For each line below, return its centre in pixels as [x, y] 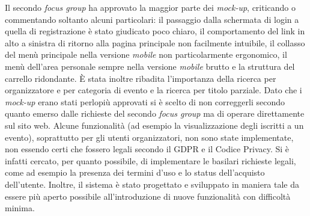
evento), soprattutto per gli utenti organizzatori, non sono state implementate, [149, 137]
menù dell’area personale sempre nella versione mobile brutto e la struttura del [150, 66]
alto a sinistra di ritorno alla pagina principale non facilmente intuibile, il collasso [155, 42]
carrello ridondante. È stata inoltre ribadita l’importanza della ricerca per [141, 78]
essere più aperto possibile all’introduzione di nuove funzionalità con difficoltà [148, 196]
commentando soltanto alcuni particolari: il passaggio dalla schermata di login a [152, 19]
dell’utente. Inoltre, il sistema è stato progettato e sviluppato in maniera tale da [152, 184]
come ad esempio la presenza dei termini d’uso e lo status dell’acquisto [135, 172]
